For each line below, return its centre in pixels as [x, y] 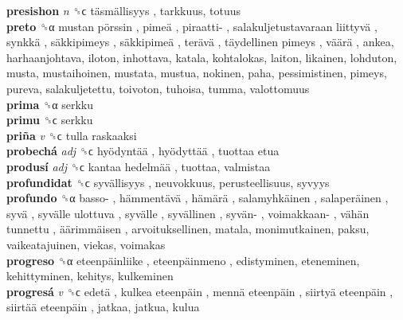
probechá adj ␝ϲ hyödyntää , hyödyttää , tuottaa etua [143, 151]
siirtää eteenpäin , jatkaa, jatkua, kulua [103, 307]
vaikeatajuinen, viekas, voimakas [86, 244]
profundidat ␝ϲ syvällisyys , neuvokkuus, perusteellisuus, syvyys [168, 182]
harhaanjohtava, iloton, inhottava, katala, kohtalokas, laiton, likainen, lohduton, [202, 57]
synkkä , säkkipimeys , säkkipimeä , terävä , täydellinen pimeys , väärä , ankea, [200, 42]
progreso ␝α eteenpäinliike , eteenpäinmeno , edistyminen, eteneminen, [183, 260]
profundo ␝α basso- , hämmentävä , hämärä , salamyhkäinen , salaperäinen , [198, 198]
